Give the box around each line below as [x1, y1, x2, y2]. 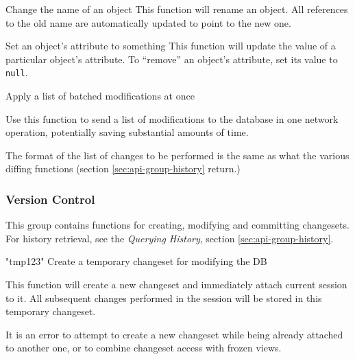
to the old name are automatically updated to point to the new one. [5, 15, 291, 30]
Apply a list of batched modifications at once [5, 89, 195, 103]
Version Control [5, 190, 95, 207]
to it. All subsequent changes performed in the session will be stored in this [5, 290, 322, 305]
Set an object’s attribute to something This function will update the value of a [5, 38, 336, 53]
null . [5, 65, 28, 80]
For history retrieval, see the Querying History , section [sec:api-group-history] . [5, 231, 334, 245]
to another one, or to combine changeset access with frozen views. [5, 340, 282, 355]
